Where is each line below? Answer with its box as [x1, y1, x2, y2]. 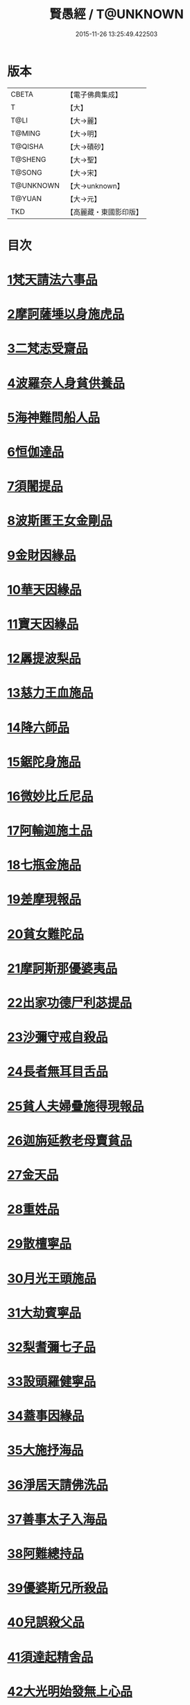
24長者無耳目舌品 [7, 1064, 109, 1080]
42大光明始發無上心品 [7, 1683, 133, 1699]
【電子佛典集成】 [66, 90, 123, 99]
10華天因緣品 [7, 582, 82, 598]
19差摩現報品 [7, 892, 82, 908]
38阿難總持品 [7, 1546, 85, 1562]
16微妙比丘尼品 [7, 788, 94, 804]
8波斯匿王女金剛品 [7, 513, 113, 529]
